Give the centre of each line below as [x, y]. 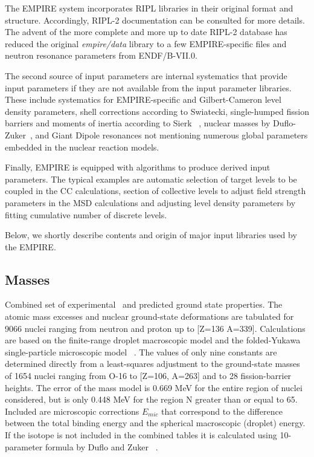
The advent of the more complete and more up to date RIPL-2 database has [146, 32]
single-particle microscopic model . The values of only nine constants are [141, 352]
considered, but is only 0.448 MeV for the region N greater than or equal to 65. [151, 399]
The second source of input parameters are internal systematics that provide [146, 75]
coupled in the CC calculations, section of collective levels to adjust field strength [155, 191]
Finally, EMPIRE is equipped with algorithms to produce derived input [138, 167]
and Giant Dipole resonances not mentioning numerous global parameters [171, 135]
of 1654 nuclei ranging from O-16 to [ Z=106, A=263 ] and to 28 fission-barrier [148, 376]
